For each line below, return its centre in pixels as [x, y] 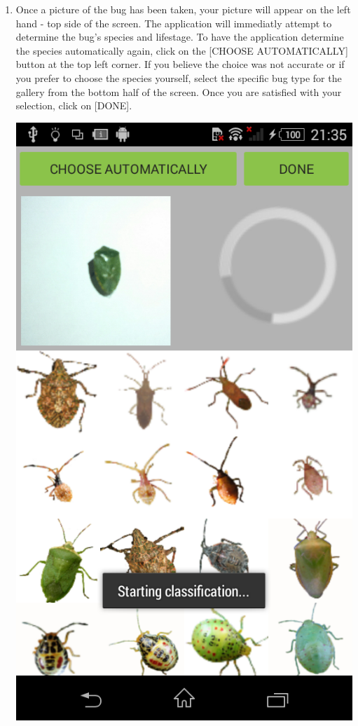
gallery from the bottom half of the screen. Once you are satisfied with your [179, 91]
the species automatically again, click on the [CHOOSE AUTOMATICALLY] [182, 50]
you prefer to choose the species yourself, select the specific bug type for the [179, 77]
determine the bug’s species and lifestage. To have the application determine [180, 37]
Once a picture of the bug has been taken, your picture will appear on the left [183, 9]
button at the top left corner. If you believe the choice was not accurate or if [180, 64]
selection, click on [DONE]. [74, 105]
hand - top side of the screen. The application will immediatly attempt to [174, 23]
